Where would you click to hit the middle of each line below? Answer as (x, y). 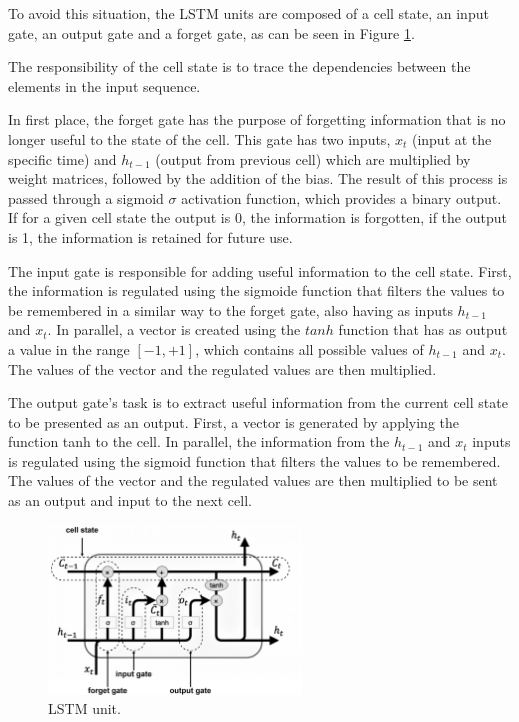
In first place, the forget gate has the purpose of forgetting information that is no (257, 119)
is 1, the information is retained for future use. (150, 236)
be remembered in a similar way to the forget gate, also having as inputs (230, 309)
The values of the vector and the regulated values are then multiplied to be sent (253, 480)
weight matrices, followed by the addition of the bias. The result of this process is (258, 178)
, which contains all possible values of (309, 348)
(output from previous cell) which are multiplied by (313, 158)
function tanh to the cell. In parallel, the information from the (199, 441)
